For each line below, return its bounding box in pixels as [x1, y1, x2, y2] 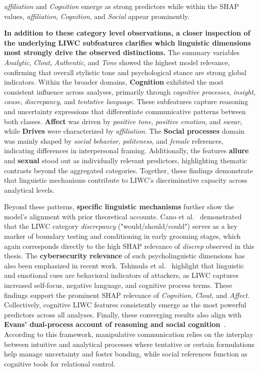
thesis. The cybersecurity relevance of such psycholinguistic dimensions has [4, 250, 245, 261]
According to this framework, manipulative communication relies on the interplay [4, 329, 253, 339]
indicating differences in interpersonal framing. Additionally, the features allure [4, 145, 249, 156]
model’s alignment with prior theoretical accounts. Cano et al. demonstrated [4, 211, 242, 221]
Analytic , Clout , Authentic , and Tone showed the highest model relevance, [4, 57, 230, 67]
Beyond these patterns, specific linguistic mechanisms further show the [4, 201, 234, 212]
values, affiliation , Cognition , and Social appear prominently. [4, 11, 189, 21]
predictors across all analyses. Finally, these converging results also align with [4, 309, 242, 319]
